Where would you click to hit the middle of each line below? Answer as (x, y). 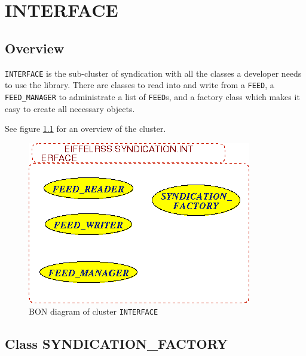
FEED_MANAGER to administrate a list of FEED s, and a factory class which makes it (152, 96)
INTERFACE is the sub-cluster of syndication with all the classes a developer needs (153, 73)
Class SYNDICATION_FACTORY (117, 344)
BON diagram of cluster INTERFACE (94, 311)
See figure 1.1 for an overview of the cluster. (85, 129)
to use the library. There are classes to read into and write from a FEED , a (140, 85)
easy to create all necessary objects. (70, 108)
